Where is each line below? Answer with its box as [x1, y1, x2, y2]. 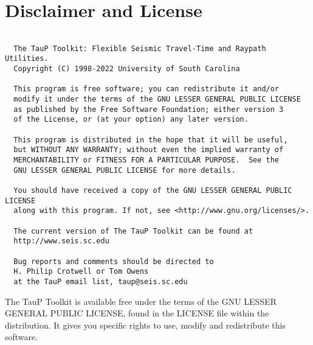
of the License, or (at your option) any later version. [13, 115, 249, 124]
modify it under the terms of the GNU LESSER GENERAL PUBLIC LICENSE [13, 95, 301, 104]
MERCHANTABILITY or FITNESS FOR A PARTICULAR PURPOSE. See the [13, 156, 280, 164]
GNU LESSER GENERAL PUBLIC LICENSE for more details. [13, 166, 236, 175]
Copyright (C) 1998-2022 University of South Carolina [13, 64, 240, 74]
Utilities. [5, 54, 49, 63]
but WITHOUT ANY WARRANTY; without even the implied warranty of [13, 145, 284, 155]
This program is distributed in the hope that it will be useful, [13, 135, 288, 144]
